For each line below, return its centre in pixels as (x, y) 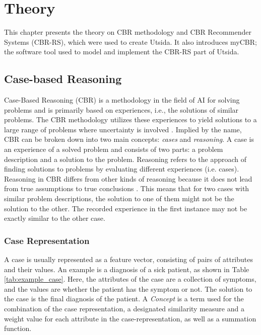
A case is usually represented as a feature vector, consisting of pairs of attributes (129, 259)
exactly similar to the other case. (55, 218)
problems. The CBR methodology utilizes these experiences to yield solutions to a (130, 119)
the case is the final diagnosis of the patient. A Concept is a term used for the (124, 299)
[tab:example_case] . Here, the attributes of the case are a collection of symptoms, (130, 279)
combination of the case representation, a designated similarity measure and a (124, 309)
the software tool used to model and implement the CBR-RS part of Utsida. (122, 52)
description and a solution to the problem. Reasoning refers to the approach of (125, 159)
